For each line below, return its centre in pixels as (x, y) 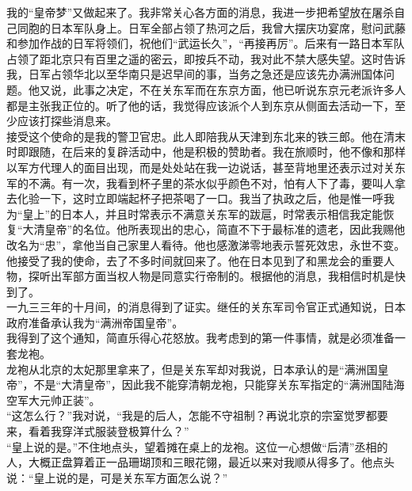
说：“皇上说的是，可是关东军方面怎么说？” (117, 477)
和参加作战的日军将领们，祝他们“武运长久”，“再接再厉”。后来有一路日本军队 (206, 43)
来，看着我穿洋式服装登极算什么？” (98, 431)
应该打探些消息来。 (67, 121)
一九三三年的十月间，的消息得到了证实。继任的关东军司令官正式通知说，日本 (206, 307)
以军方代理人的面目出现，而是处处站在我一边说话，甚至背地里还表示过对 (195, 167)
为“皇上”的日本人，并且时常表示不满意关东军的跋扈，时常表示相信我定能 (195, 213)
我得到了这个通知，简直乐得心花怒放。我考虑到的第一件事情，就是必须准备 (200, 338)
